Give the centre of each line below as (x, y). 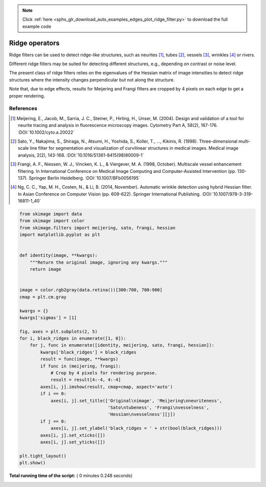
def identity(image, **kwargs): (59, 255)
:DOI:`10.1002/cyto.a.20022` (46, 132)
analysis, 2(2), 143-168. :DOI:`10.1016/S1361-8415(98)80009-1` (81, 155)
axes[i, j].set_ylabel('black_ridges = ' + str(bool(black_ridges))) (136, 428)
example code (37, 26)
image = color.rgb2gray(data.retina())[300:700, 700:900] (91, 290)
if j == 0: (53, 421)
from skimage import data (51, 214)
